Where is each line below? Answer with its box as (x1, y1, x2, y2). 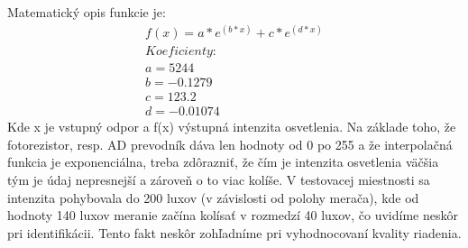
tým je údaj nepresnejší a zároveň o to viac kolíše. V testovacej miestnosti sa (7, 170, 430, 189)
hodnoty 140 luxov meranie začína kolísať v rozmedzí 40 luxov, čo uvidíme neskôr (7, 206, 458, 225)
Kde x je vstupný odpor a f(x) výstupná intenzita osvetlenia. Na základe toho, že (7, 117, 456, 136)
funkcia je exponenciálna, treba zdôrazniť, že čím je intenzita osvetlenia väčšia (7, 152, 439, 171)
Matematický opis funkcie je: (7, 3, 166, 21)
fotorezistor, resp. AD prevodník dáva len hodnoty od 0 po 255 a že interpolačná (7, 134, 453, 153)
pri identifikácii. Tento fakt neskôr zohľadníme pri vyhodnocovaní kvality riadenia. (7, 223, 462, 242)
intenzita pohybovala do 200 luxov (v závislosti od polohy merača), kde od (7, 188, 419, 207)
